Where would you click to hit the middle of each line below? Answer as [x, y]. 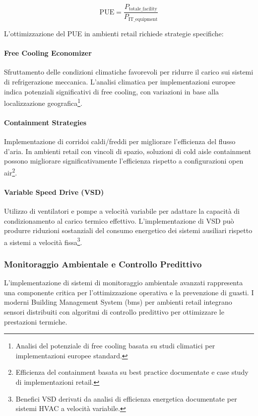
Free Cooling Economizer [48, 53]
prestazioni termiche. [36, 321]
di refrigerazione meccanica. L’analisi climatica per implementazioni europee [120, 81]
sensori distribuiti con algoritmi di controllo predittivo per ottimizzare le [114, 312]
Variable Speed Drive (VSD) [54, 192]
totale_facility [143, 9]
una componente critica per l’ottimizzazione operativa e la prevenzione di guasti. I [129, 292]
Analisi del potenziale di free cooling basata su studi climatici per [115, 346]
